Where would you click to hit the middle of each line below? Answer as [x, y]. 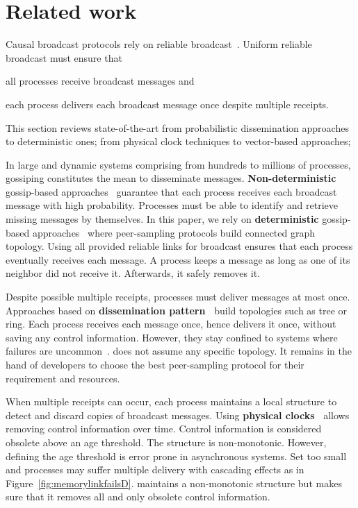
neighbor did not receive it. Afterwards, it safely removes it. [133, 273]
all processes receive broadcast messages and [100, 81]
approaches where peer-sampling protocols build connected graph [174, 232]
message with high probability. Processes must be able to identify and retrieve [172, 205]
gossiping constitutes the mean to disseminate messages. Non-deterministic [171, 178]
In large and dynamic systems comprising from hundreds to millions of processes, [178, 164]
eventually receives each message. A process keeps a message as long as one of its [178, 259]
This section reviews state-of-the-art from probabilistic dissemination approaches [177, 127]
